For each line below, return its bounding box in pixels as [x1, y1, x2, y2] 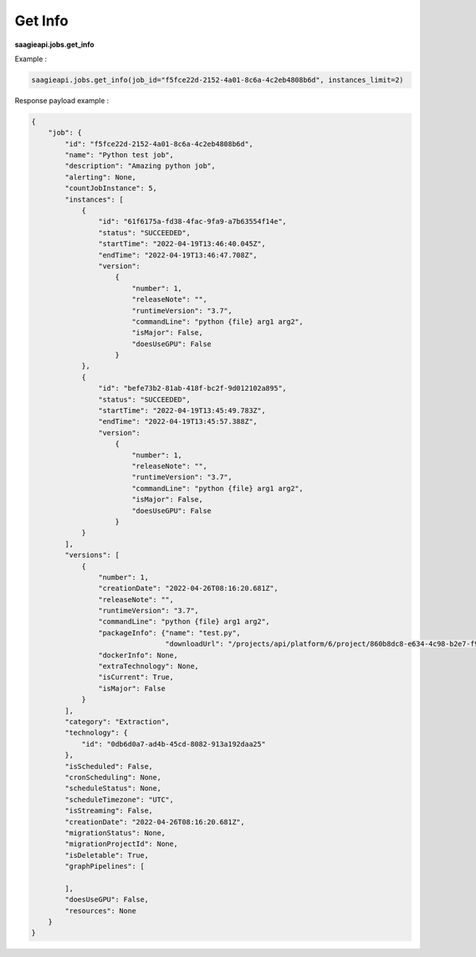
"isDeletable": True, [64, 851, 149, 859]
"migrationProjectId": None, [64, 839, 178, 849]
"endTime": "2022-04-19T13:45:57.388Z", [98, 417, 258, 426]
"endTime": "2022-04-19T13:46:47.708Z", [98, 250, 258, 260]
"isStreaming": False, [64, 806, 154, 816]
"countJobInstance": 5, [64, 183, 158, 193]
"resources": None [64, 906, 136, 915]
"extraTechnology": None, [98, 662, 199, 671]
